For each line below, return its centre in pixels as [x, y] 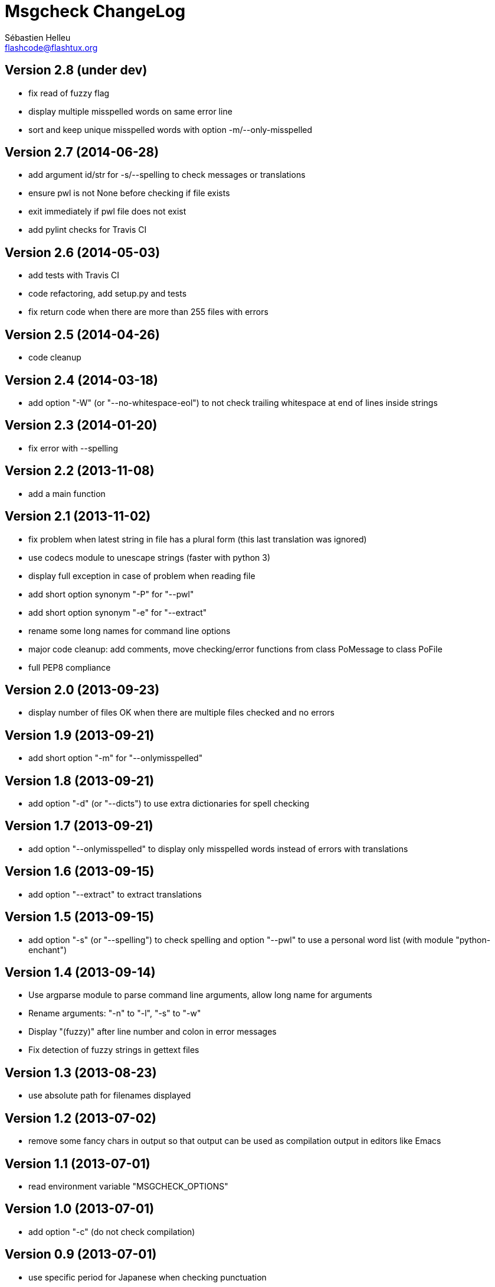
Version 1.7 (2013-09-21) [79, 826]
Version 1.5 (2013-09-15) [80, 917]
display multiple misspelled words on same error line [130, 111]
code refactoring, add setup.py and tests [108, 294]
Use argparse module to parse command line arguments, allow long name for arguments [200, 995]
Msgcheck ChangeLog [95, 11]
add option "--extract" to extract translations [115, 894]
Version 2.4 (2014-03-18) [81, 380]
